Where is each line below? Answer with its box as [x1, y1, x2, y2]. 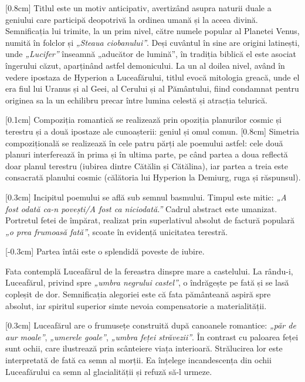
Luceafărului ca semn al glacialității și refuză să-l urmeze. [5, 365, 212, 377]
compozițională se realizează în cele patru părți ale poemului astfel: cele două [5, 136, 283, 149]
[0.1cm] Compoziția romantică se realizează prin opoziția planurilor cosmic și [5, 113, 282, 126]
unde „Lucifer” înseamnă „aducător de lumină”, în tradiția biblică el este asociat [5, 48, 297, 60]
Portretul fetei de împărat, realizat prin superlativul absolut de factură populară [5, 214, 295, 226]
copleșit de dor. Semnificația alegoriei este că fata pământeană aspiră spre [5, 288, 271, 300]
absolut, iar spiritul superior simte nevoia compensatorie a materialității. [5, 299, 267, 311]
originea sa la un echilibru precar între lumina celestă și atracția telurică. [5, 93, 267, 106]
